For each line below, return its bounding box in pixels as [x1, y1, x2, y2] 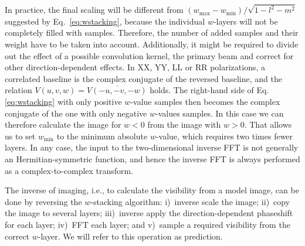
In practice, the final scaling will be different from [5, 4, 184, 16]
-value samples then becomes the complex [130, 95, 280, 108]
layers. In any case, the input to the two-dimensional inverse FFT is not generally [5, 141, 299, 153]
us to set [5, 129, 36, 142]
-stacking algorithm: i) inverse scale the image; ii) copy [90, 195, 290, 207]
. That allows [244, 118, 292, 131]
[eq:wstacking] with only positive [5, 95, 122, 108]
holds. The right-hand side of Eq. [150, 84, 269, 96]
